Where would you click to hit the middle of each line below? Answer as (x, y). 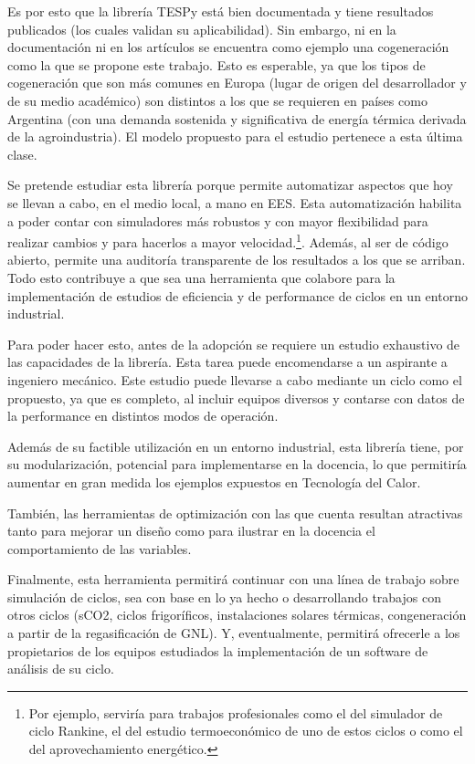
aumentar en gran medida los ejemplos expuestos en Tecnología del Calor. (214, 481)
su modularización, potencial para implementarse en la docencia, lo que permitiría (237, 464)
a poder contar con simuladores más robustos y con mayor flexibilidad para (218, 220)
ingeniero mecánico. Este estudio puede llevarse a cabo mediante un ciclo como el (235, 379)
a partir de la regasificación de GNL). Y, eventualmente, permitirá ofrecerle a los (234, 633)
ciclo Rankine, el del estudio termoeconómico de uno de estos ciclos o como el (246, 731)
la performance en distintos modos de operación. (143, 416)
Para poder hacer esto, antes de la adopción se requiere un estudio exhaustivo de (234, 344)
